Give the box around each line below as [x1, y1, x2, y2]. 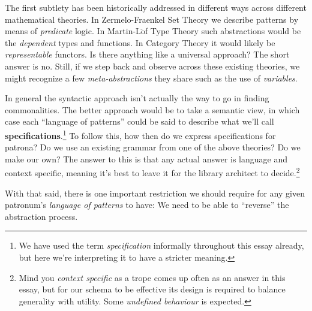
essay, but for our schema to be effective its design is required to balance [19, 283, 286, 295]
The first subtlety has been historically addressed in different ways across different [5, 1, 307, 13]
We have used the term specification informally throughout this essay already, [19, 239, 304, 252]
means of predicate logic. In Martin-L [5, 25, 141, 37]
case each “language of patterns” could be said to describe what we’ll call [5, 115, 274, 128]
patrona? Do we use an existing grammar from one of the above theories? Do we [5, 141, 301, 153]
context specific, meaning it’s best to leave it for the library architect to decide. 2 [5, 165, 300, 179]
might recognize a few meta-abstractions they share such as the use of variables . [5, 71, 298, 84]
